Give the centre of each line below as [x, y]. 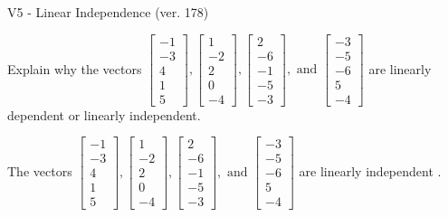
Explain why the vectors [75, 68]
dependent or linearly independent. [104, 114]
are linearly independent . [370, 170]
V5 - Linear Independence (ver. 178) [108, 12]
